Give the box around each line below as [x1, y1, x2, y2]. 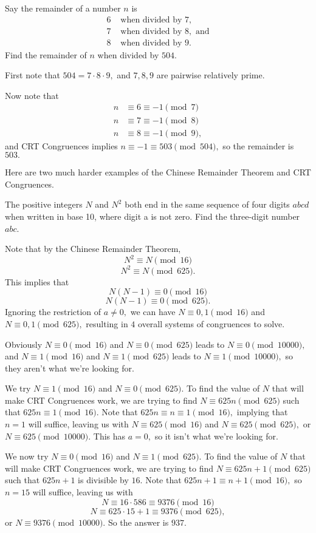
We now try [5, 450, 49, 463]
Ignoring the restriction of [5, 305, 101, 318]
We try [5, 382, 31, 395]
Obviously [5, 338, 43, 350]
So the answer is [108, 515, 169, 528]
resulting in [86, 317, 128, 330]
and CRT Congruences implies [5, 139, 118, 152]
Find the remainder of [5, 48, 87, 61]
